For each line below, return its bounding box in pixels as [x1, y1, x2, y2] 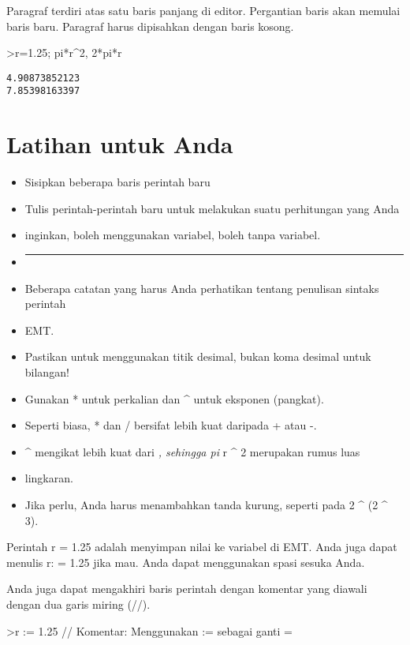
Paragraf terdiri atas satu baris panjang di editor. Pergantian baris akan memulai [6, 2, 401, 18]
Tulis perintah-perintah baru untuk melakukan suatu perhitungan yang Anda [24, 200, 400, 216]
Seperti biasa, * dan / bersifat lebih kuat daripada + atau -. [24, 417, 317, 433]
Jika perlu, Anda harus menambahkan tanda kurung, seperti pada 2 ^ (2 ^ [24, 496, 388, 512]
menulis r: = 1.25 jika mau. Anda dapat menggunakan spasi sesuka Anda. [6, 553, 365, 570]
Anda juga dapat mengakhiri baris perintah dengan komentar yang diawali [6, 580, 367, 597]
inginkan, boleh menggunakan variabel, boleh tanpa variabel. [24, 227, 321, 243]
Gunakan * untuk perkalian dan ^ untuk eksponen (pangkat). [24, 390, 324, 407]
